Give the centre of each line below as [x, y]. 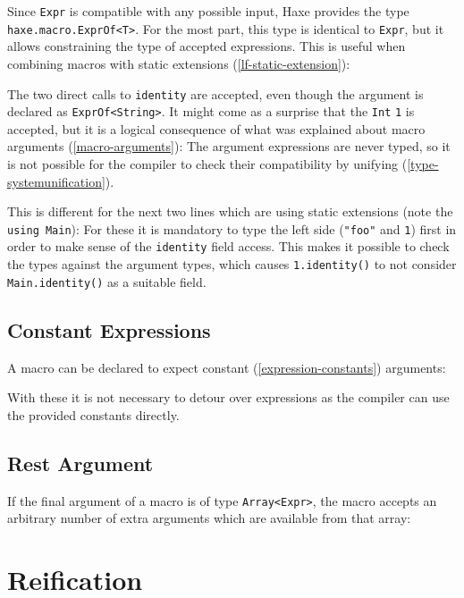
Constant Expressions [109, 329]
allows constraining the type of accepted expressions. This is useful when [207, 46]
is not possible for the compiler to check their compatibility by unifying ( [207, 164]
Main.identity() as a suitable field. [107, 281]
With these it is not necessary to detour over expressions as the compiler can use [228, 397]
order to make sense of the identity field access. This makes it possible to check [228, 246]
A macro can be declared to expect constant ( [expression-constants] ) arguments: [227, 367]
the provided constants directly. [93, 414]
